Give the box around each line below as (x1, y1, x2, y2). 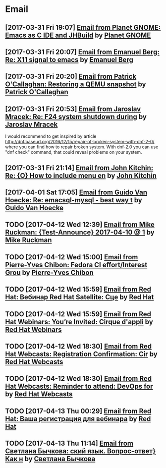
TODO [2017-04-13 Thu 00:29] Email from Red (5, 407, 152, 415)
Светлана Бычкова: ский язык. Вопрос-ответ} (5, 447, 156, 456)
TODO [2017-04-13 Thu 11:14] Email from (5, 439, 134, 448)
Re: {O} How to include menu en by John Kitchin (5, 171, 157, 179)
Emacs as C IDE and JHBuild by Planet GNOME (5, 31, 151, 39)
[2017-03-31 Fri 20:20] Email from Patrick (5, 72, 137, 81)
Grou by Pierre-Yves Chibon (5, 268, 94, 277)
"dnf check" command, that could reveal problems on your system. (5, 149, 142, 155)
